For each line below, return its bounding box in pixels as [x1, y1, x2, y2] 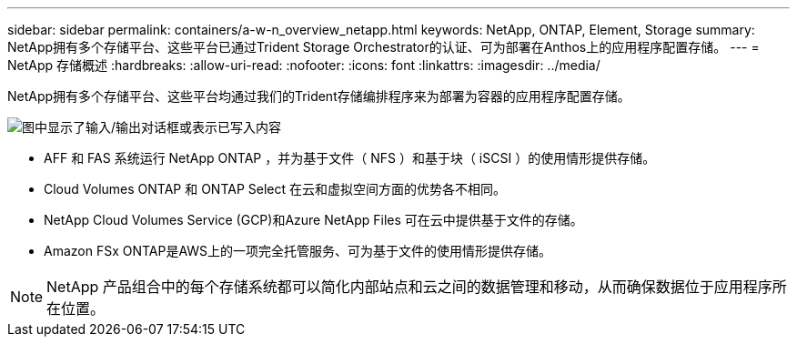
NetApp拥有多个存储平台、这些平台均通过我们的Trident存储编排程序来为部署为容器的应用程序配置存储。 [7, 88, 631, 104]
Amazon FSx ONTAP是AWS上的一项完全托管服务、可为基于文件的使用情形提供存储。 [44, 243, 552, 258]
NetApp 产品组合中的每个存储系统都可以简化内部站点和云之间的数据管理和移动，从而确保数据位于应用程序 [46, 278, 772, 296]
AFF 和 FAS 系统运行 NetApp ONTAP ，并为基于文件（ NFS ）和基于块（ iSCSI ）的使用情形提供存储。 [44, 150, 656, 166]
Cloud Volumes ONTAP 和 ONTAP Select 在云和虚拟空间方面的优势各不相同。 [44, 181, 506, 197]
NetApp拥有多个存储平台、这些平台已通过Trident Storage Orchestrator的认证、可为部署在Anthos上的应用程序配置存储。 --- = [7, 39, 760, 55]
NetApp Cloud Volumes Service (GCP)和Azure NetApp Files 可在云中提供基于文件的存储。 [44, 212, 583, 228]
